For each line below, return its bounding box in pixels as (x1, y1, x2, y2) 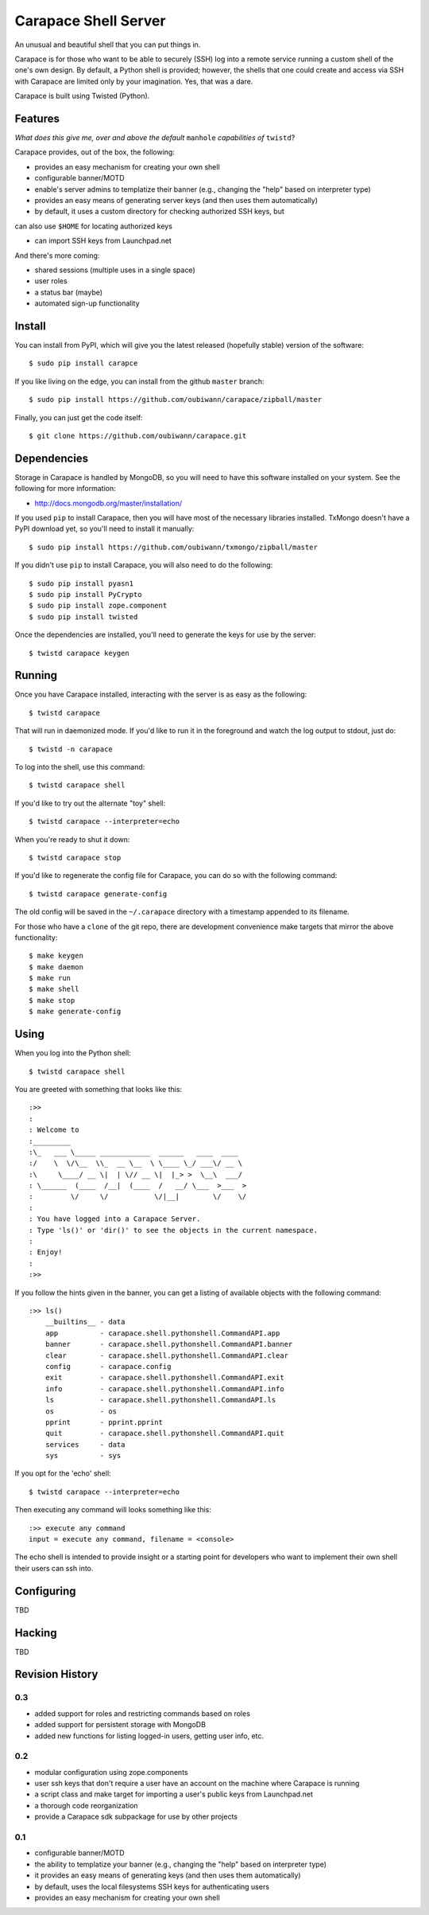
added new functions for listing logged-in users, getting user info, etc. (34, 1731, 265, 1741)
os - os (44, 1406, 118, 1416)
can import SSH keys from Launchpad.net (34, 236, 172, 246)
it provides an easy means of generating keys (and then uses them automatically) (34, 1870, 301, 1880)
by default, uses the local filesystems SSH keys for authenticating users (34, 1882, 270, 1891)
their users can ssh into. (14, 1563, 94, 1573)
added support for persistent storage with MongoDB (34, 1720, 207, 1730)
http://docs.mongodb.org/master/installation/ (34, 498, 183, 508)
